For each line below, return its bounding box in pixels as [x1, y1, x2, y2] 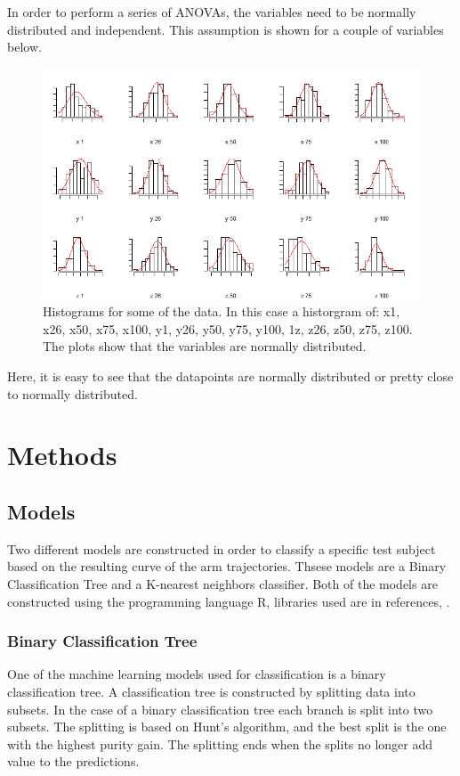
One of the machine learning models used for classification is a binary [7, 665, 386, 683]
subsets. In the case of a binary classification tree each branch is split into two [7, 699, 433, 718]
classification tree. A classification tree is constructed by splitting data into [7, 682, 416, 700]
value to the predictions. [7, 752, 140, 771]
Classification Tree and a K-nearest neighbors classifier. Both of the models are [7, 574, 438, 592]
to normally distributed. [7, 384, 138, 403]
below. [7, 37, 42, 56]
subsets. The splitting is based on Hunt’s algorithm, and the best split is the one [7, 717, 447, 736]
